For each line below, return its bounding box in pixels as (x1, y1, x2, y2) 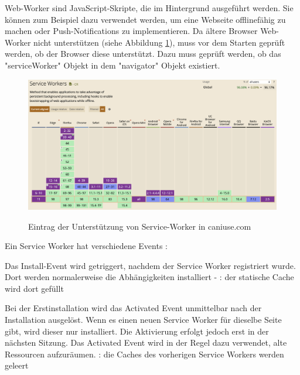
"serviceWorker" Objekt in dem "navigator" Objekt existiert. (5, 59, 220, 71)
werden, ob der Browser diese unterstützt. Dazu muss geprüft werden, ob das (5, 47, 281, 60)
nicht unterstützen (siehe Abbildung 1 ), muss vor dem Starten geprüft (33, 36, 285, 48)
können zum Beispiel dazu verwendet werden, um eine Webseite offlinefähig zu (5, 13, 286, 25)
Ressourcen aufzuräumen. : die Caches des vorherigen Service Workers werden (5, 347, 284, 360)
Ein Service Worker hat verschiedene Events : (5, 240, 168, 252)
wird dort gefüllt (5, 282, 64, 294)
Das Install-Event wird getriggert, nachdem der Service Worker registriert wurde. (5, 259, 296, 271)
